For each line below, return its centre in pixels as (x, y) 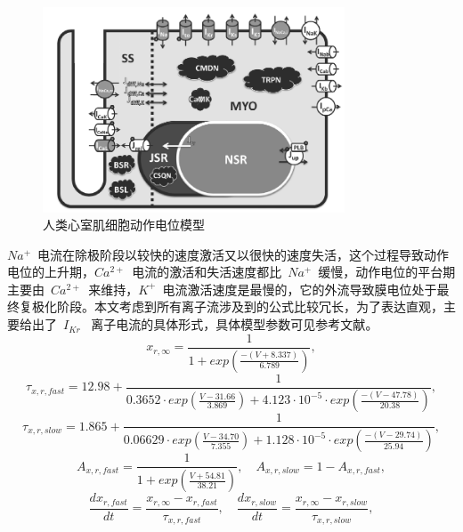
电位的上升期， (51, 272)
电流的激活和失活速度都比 (207, 272)
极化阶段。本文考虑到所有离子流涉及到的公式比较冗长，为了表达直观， (237, 306)
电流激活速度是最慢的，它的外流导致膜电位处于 (300, 289)
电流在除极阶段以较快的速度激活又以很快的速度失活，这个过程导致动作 (244, 254)
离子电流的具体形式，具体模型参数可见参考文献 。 (235, 324)
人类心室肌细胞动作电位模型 (124, 225)
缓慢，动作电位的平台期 (387, 272)
